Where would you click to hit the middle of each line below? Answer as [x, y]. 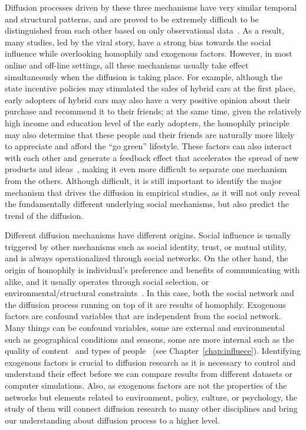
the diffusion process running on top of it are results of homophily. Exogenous [145, 304]
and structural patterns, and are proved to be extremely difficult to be [132, 19]
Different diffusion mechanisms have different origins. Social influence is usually [148, 235]
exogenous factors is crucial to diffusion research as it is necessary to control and [150, 362]
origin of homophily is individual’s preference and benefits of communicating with [152, 270]
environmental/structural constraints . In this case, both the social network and [149, 293]
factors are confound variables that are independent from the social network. [143, 316]
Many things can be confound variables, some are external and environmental [145, 328]
